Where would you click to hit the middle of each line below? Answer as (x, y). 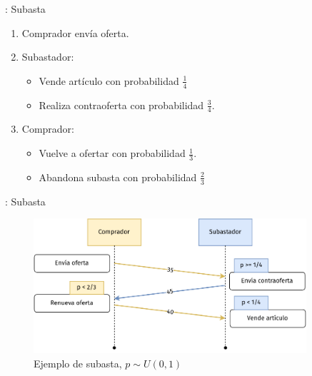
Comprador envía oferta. (75, 32)
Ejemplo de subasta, (78, 363)
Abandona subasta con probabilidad (118, 177)
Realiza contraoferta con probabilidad (121, 105)
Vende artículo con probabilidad (109, 80)
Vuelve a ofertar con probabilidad (112, 153)
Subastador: (48, 57)
